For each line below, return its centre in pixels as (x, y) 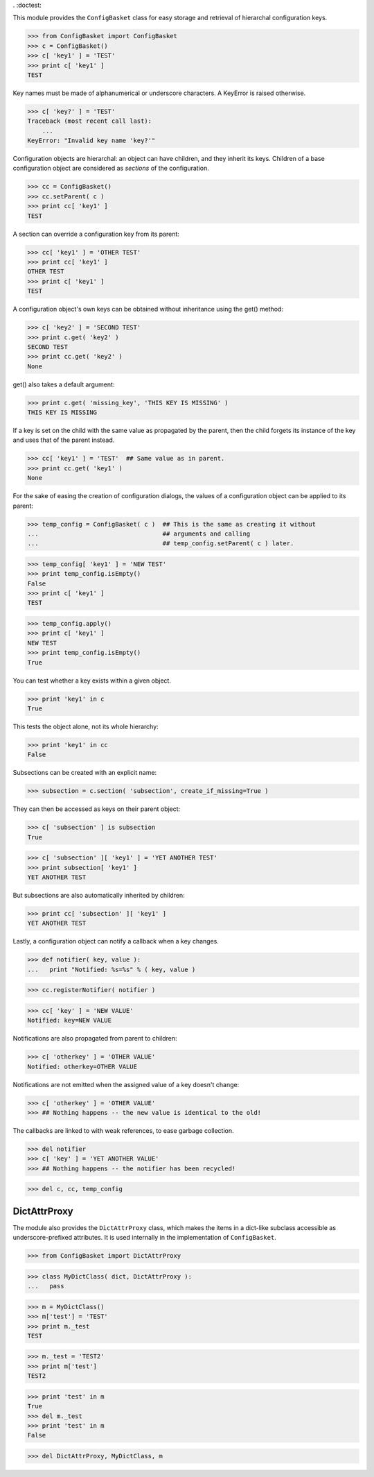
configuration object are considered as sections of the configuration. (111, 168)
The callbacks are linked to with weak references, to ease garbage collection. (124, 1130)
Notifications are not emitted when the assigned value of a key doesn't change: (126, 1084)
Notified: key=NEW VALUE (70, 1021)
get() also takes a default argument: (64, 384)
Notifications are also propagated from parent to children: (95, 1039)
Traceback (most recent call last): (90, 121)
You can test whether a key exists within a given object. (92, 681)
